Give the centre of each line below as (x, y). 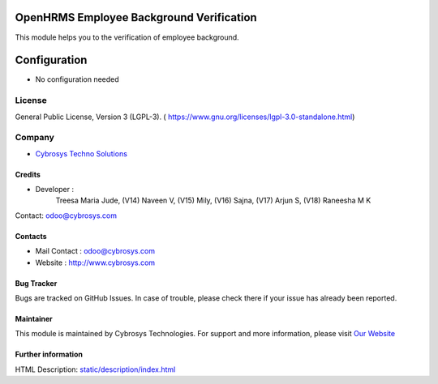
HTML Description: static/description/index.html (95, 369)
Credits (28, 174)
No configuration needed (77, 79)
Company (34, 138)
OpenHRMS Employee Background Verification (136, 17)
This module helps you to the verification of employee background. (127, 37)
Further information (49, 354)
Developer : (55, 190)
